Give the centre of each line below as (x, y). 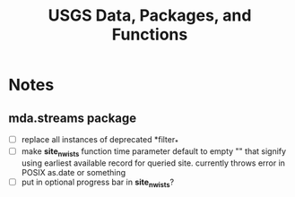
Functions (150, 34)
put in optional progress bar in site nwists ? (98, 183)
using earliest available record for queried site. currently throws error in (153, 163)
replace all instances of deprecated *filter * (100, 141)
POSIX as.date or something (74, 172)
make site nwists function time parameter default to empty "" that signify (154, 152)
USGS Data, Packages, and (150, 16)
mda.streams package (73, 118)
